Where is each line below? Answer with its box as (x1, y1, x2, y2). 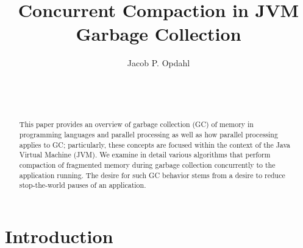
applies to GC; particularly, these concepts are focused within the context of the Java (19, 139, 290, 150)
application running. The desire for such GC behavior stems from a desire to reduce (19, 170, 285, 180)
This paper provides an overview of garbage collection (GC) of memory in (19, 119, 254, 129)
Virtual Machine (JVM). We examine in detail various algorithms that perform (19, 150, 271, 160)
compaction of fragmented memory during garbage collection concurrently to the (19, 160, 276, 170)
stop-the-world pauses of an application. (19, 180, 146, 190)
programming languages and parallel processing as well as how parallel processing (19, 129, 278, 140)
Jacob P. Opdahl (127, 57, 190, 69)
